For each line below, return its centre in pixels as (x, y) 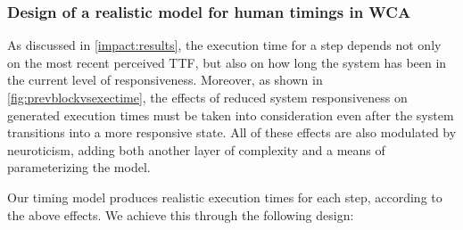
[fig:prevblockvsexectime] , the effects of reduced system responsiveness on (207, 97)
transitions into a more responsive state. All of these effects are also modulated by (232, 132)
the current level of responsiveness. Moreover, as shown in (165, 80)
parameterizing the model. (79, 167)
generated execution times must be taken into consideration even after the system (231, 115)
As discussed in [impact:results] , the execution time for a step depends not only (224, 45)
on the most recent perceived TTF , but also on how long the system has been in (227, 62)
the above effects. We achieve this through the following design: (181, 214)
